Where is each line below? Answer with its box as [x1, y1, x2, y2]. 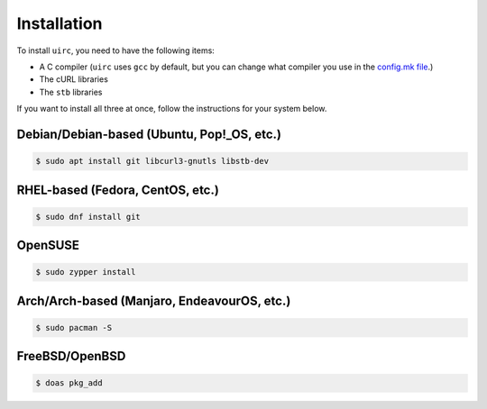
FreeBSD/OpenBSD [16, 349, 126, 364]
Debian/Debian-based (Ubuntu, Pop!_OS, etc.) [16, 126, 281, 141]
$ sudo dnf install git [35, 212, 142, 222]
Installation [16, 14, 103, 33]
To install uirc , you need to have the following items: [16, 45, 216, 56]
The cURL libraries [39, 74, 108, 85]
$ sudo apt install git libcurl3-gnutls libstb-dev [35, 156, 270, 167]
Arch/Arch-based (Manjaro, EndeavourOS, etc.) [16, 293, 291, 308]
